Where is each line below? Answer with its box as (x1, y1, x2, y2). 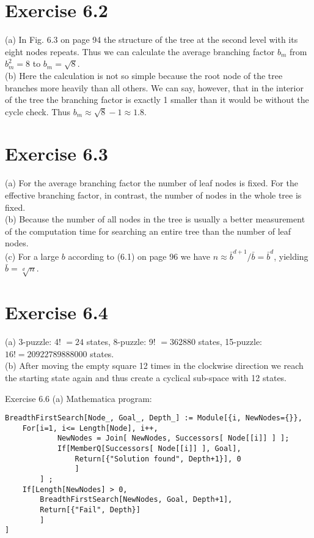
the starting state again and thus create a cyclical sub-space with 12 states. (5, 371, 287, 384)
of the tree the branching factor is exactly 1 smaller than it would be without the (5, 93, 309, 106)
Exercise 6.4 (5, 300, 108, 325)
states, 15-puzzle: (198, 335, 263, 348)
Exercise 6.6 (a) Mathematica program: (5, 392, 152, 404)
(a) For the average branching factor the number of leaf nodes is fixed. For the (5, 176, 298, 189)
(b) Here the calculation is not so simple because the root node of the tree (5, 69, 283, 81)
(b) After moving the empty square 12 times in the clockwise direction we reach (5, 359, 304, 372)
